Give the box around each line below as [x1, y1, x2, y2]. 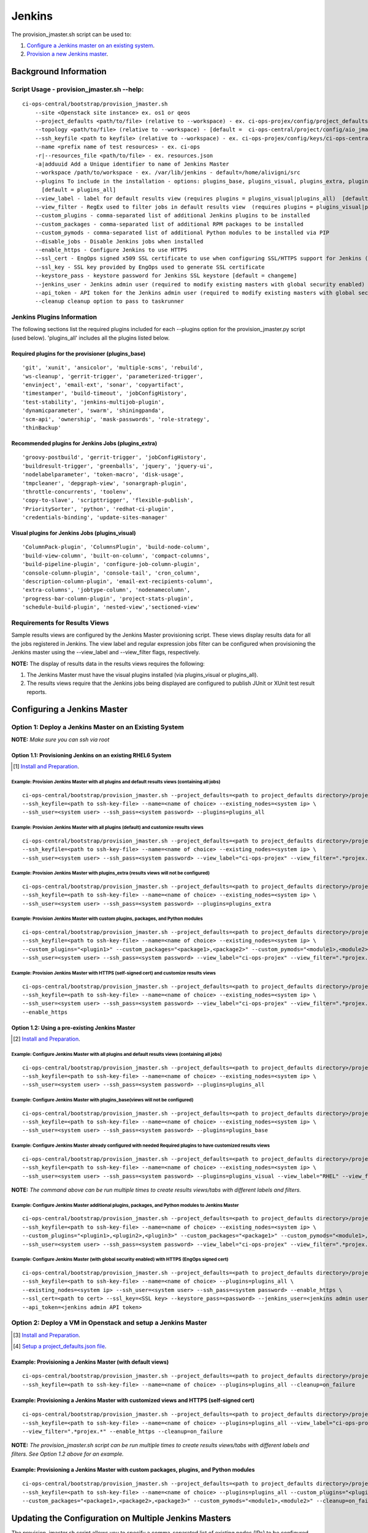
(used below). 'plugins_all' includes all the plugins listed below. [11, 334, 170, 342]
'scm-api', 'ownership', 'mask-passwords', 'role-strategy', [22, 416, 210, 422]
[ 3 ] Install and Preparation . [13, 1331, 81, 1339]
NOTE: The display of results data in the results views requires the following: [11, 660, 205, 667]
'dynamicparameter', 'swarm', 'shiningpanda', [22, 407, 165, 414]
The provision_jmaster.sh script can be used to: [11, 31, 132, 38]
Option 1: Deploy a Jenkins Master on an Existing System [11, 723, 184, 732]
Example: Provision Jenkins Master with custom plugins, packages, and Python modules [11, 916, 203, 922]
